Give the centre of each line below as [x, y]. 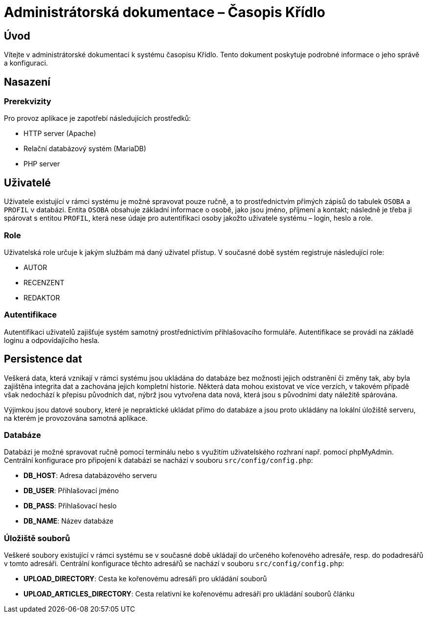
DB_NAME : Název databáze [68, 521]
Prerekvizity [28, 102]
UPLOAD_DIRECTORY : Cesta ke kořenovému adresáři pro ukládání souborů [145, 579]
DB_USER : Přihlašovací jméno [71, 491]
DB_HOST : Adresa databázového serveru [90, 476]
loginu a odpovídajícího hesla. [52, 340]
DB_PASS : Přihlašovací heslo [70, 506]
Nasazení [27, 82]
